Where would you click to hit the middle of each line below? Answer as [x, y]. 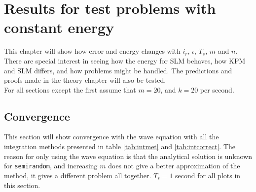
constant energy [59, 27]
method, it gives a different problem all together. [78, 175]
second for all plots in [208, 175]
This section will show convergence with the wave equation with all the [111, 137]
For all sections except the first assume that [70, 89]
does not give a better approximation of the [174, 166]
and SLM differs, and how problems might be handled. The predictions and [118, 70]
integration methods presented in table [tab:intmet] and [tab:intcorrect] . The [120, 146]
